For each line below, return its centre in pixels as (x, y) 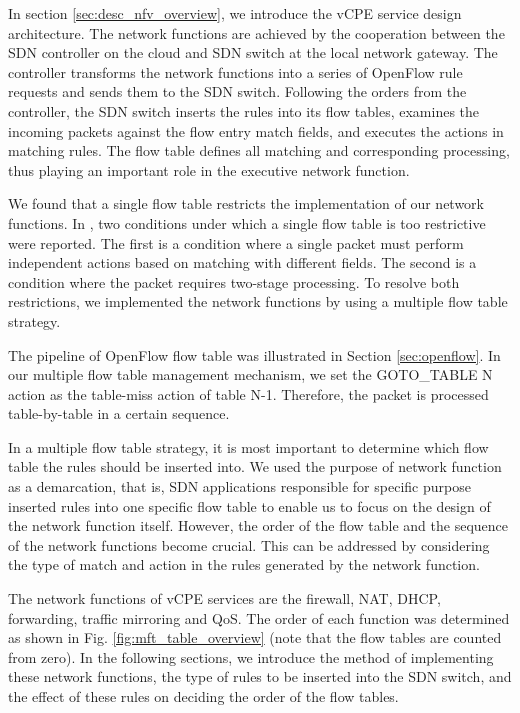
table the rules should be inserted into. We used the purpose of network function (255, 466)
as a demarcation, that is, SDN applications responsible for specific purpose (239, 486)
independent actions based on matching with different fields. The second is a (242, 262)
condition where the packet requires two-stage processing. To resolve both (234, 281)
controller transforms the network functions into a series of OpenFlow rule (235, 71)
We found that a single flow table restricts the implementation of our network (246, 203)
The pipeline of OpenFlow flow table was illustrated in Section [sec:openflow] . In (254, 354)
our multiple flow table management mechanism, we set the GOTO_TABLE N (250, 374)
